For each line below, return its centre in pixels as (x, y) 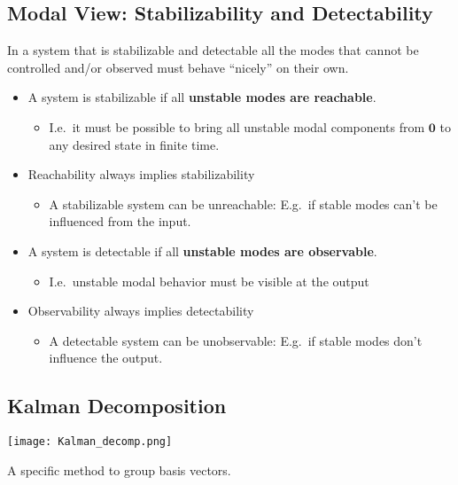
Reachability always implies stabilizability (141, 174)
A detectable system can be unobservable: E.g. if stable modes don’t (236, 340)
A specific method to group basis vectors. (119, 469)
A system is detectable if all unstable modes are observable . (202, 250)
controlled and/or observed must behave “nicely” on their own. (178, 67)
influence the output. (106, 358)
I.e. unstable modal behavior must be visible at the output (209, 281)
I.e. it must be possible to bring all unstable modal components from (237, 126)
